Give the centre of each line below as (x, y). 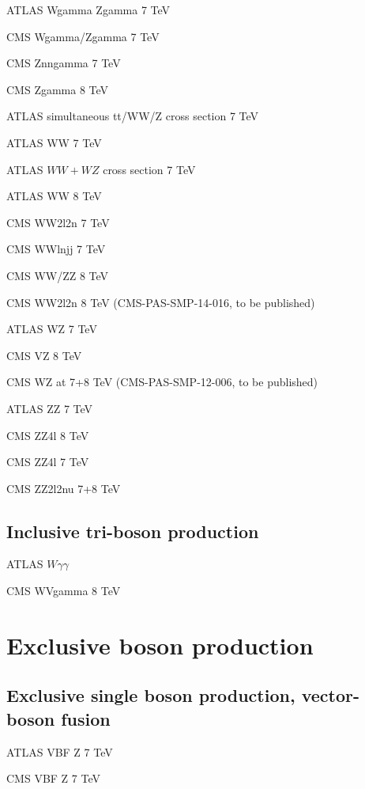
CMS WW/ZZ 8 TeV (58, 275)
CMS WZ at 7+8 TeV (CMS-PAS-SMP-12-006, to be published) (162, 382)
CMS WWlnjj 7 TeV (56, 249)
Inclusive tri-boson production (133, 531)
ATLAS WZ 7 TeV (52, 329)
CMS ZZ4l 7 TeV (48, 462)
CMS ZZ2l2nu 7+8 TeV (64, 488)
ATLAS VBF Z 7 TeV (60, 751)
